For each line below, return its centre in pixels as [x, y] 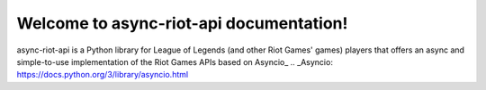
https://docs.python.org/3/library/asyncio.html [103, 75]
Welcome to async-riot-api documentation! [182, 23]
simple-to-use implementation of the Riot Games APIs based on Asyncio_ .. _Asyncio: [175, 61]
